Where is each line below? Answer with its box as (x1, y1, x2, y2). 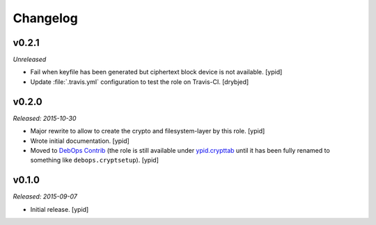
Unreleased (13, 56, 47, 64)
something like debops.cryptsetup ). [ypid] (30, 156, 159, 165)
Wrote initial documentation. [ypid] (30, 136, 130, 145)
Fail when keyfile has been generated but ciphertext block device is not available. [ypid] (30, 68, 283, 76)
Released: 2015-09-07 (13, 192, 78, 201)
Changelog (13, 10, 78, 26)
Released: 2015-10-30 (13, 114, 77, 122)
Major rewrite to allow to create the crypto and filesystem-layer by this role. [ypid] (30, 127, 265, 135)
